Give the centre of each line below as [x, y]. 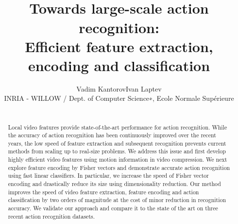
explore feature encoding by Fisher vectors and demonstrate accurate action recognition [119, 167]
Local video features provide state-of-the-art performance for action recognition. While [118, 127]
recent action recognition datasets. [51, 216]
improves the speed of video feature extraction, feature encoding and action [103, 192]
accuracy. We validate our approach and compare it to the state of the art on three [113, 208]
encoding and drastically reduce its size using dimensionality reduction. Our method [114, 184]
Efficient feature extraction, [119, 46]
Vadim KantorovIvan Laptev [119, 88]
